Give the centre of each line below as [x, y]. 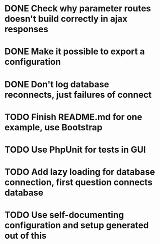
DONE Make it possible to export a [75, 51]
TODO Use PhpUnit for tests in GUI [75, 150]
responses [27, 29]
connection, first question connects [79, 182]
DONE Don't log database [57, 84]
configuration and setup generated [77, 225]
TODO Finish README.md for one [73, 117]
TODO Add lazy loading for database [80, 172]
